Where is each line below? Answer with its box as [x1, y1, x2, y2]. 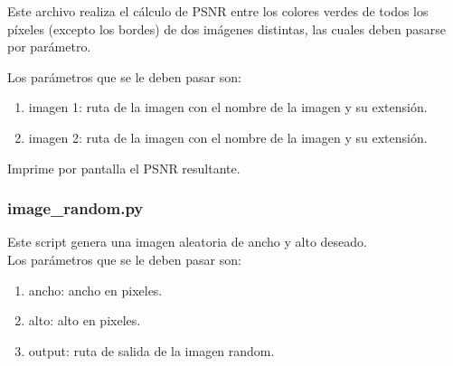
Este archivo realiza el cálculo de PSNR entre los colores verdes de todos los [7, 2, 429, 20]
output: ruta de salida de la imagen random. [28, 341, 275, 360]
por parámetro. [7, 37, 91, 56]
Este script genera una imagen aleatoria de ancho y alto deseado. [7, 232, 367, 251]
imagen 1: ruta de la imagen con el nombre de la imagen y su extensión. [28, 98, 428, 117]
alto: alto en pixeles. [28, 311, 141, 330]
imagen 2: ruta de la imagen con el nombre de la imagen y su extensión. [28, 127, 428, 146]
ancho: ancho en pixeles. [28, 280, 163, 299]
